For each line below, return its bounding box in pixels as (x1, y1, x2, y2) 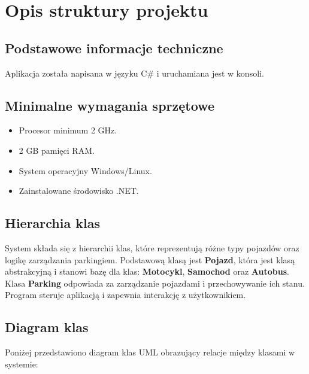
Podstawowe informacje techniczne (5, 38, 223, 57)
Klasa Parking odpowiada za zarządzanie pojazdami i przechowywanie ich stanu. (5, 276, 305, 289)
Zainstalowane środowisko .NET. (19, 184, 139, 197)
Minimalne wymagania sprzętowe (5, 96, 214, 114)
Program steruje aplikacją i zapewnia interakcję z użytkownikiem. (5, 288, 246, 301)
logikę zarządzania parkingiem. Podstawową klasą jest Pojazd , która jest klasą (5, 253, 295, 266)
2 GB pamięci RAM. (19, 144, 95, 156)
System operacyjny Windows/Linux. (19, 164, 152, 177)
